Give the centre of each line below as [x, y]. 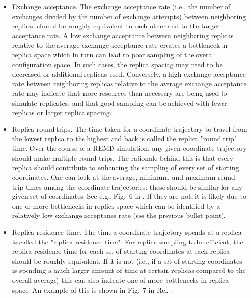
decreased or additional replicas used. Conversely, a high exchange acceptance [129, 74]
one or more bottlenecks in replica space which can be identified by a [116, 205]
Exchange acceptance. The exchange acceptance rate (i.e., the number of [121, 6]
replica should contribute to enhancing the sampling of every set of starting [125, 167]
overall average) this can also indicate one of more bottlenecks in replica [121, 280]
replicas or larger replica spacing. [62, 112]
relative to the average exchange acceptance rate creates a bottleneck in [120, 45]
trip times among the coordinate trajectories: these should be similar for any [127, 186]
